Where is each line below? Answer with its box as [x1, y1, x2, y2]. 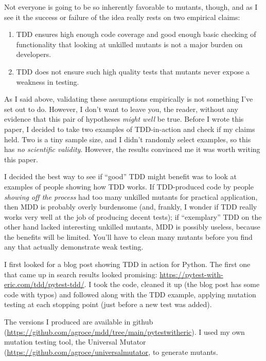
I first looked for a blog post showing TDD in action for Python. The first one [4, 259, 251, 270]
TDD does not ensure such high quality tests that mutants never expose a [16, 66, 250, 77]
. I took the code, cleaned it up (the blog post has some [84, 279, 260, 290]
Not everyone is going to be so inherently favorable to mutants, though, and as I [4, 2, 258, 12]
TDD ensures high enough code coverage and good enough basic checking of [16, 29, 256, 40]
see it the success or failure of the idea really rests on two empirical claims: [4, 11, 240, 22]
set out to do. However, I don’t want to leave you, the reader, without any [4, 103, 238, 114]
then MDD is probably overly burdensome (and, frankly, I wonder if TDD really [4, 201, 257, 212]
